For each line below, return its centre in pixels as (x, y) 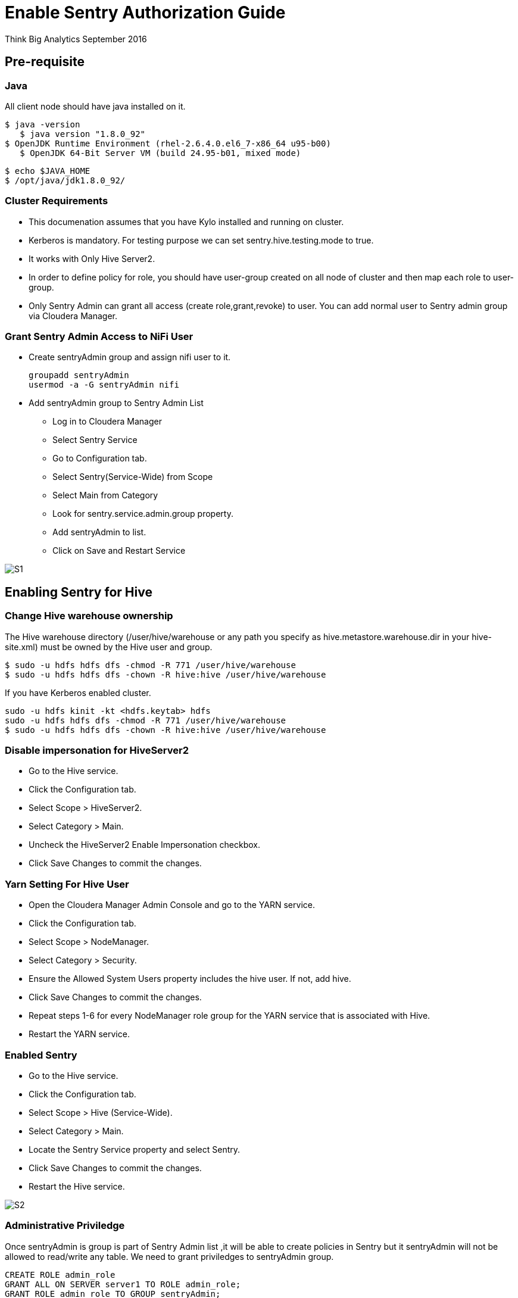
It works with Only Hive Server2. (92, 258)
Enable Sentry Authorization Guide (145, 13)
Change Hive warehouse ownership (89, 616)
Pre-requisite (45, 62)
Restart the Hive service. (77, 1186)
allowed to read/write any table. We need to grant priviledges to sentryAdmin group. (169, 1256)
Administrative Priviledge (65, 1226)
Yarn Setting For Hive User (67, 884)
